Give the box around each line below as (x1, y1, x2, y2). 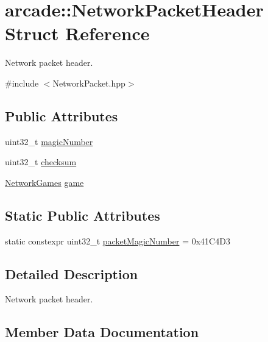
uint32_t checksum (5, 155, 77, 168)
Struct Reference (5, 21, 150, 46)
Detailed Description (5, 264, 138, 283)
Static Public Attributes (5, 205, 160, 224)
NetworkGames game (5, 176, 84, 188)
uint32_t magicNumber (5, 135, 93, 148)
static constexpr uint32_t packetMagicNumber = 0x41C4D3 (5, 234, 230, 247)
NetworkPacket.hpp (52, 76, 125, 89)
